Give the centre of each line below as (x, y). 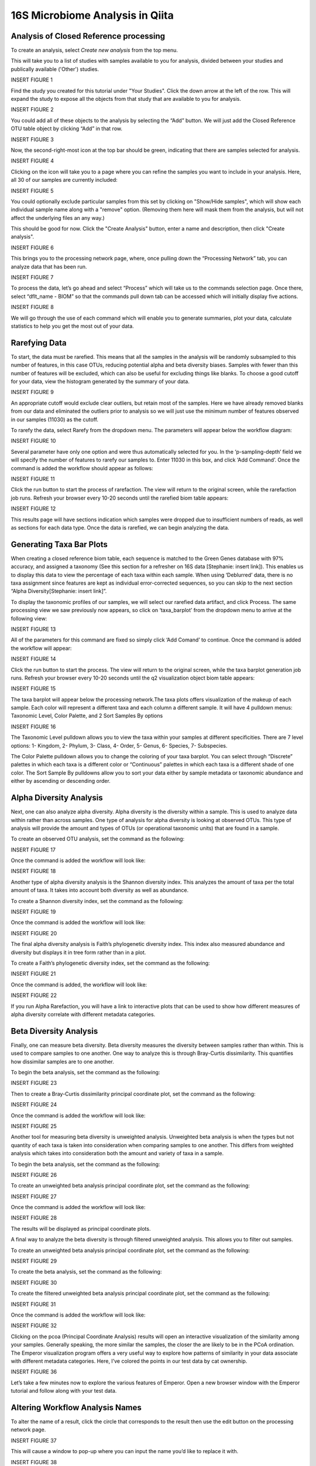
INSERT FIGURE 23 (34, 1083)
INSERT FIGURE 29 (34, 1261)
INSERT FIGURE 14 (33, 659)
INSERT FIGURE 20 (34, 933)
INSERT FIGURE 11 (33, 479)
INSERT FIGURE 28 (34, 1218)
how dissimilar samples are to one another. (62, 1061)
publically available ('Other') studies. (55, 69)
